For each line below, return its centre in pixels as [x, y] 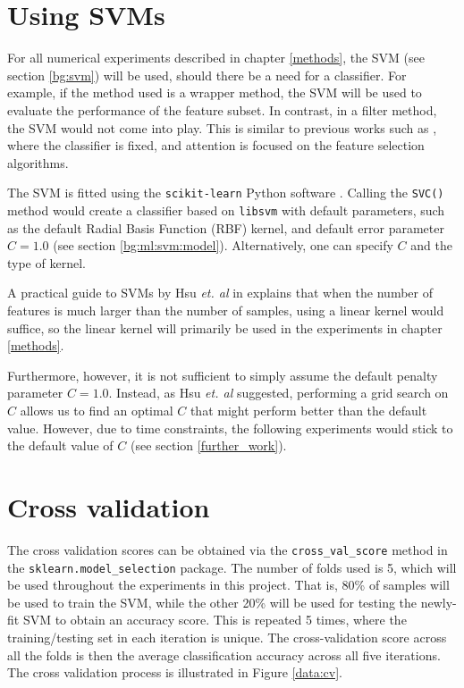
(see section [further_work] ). [208, 445]
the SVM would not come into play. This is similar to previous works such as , [222, 127]
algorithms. [38, 162]
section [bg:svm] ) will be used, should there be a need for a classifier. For [207, 75]
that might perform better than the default [308, 410]
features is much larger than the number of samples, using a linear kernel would [226, 310]
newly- [439, 602]
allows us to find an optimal [97, 410]
